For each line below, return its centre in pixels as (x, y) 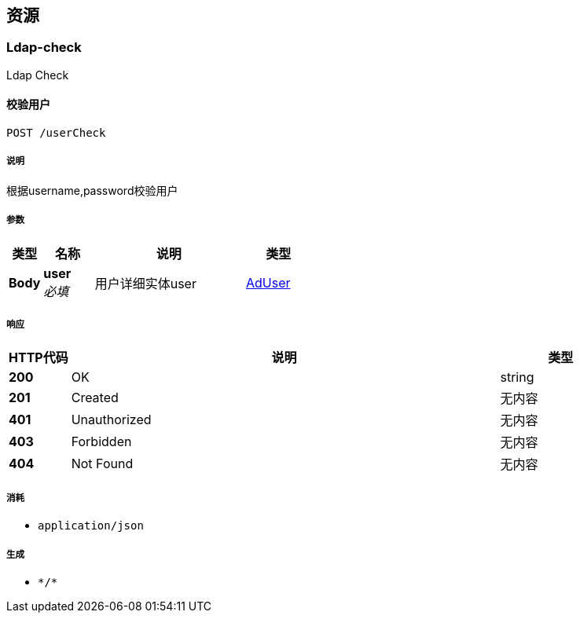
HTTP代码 (39, 358)
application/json (91, 526)
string (517, 377)
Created (95, 398)
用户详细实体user (145, 283)
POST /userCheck (56, 133)
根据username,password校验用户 (92, 190)
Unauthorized (111, 420)
